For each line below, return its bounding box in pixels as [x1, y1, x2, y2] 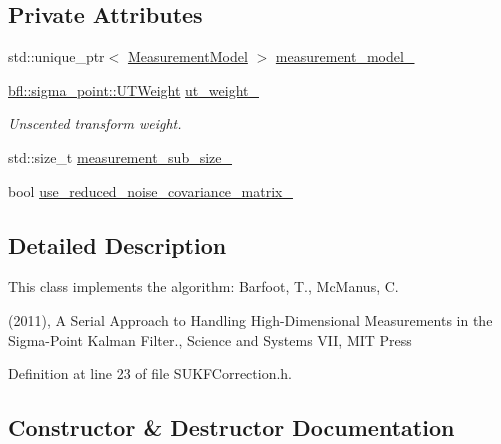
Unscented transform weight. [8, 113, 182, 134]
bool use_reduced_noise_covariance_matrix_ [8, 180, 293, 201]
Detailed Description [8, 229, 227, 260]
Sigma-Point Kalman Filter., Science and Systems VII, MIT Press [8, 329, 412, 350]
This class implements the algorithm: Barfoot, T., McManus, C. [8, 276, 399, 297]
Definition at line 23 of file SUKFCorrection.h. [8, 363, 293, 384]
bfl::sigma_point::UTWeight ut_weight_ [8, 79, 259, 100]
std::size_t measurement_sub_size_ [8, 146, 233, 167]
